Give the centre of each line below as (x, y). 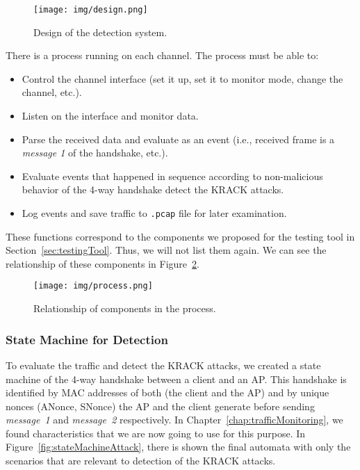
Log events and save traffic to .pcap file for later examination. (154, 213)
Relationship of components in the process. (125, 308)
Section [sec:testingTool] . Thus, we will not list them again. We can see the (166, 250)
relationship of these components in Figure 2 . (103, 263)
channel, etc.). (52, 92)
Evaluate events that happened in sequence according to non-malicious (172, 176)
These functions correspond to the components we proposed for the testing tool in (180, 236)
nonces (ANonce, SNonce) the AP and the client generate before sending (160, 406)
